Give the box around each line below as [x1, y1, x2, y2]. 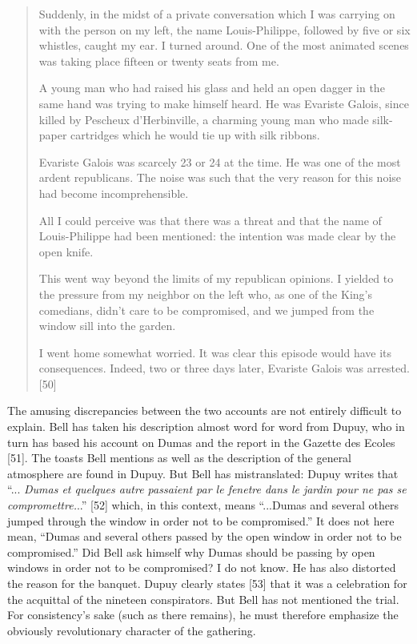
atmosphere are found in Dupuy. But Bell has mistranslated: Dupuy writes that [7, 465, 399, 481]
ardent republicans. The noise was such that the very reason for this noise [38, 169, 402, 186]
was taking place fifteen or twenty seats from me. [38, 52, 279, 69]
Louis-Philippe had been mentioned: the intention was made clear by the [38, 227, 396, 244]
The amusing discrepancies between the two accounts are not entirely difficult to [7, 402, 402, 419]
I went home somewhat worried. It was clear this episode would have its [38, 344, 392, 360]
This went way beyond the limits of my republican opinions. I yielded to [38, 270, 394, 287]
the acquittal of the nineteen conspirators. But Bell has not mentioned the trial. [7, 590, 399, 607]
